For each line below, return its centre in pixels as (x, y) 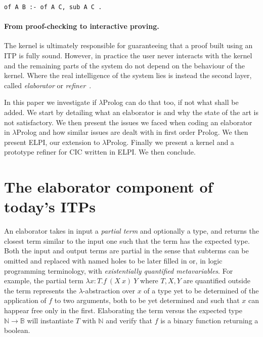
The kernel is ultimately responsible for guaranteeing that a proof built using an (128, 45)
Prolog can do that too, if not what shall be (171, 102)
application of (25, 300)
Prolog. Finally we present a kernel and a (170, 142)
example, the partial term (44, 280)
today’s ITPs (50, 207)
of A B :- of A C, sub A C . (53, 7)
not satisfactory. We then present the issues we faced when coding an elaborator (128, 122)
